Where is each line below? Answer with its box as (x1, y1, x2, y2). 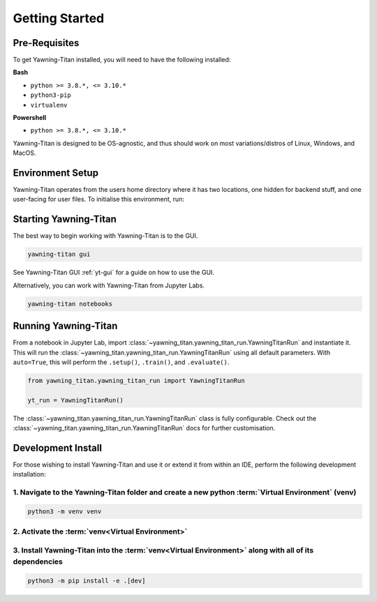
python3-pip (30, 91, 71, 99)
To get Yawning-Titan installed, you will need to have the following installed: (13, 56, 231, 64)
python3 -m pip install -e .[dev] (27, 576, 146, 585)
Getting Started (13, 10, 105, 26)
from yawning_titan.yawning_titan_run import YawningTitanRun (27, 377, 245, 384)
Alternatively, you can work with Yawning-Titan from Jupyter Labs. (13, 281, 205, 289)
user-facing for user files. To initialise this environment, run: (13, 195, 185, 204)
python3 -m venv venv (27, 508, 102, 516)
